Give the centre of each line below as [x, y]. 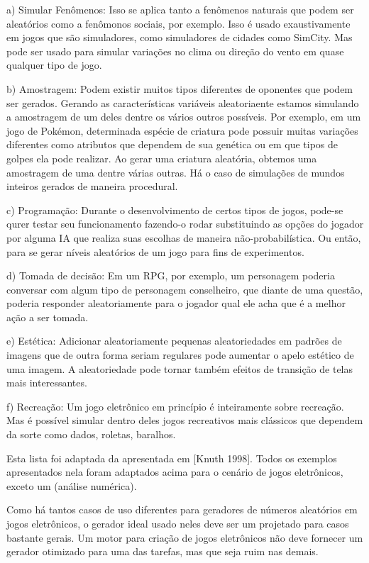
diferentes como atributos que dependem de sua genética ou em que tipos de [172, 144]
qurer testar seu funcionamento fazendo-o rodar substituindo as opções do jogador [185, 224]
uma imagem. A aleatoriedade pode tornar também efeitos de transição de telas [180, 368]
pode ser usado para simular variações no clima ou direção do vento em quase [175, 51]
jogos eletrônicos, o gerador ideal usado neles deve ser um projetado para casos [178, 523]
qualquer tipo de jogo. [54, 65]
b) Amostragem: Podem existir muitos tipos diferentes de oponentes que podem [180, 88]
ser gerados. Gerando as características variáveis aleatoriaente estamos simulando [183, 102]
